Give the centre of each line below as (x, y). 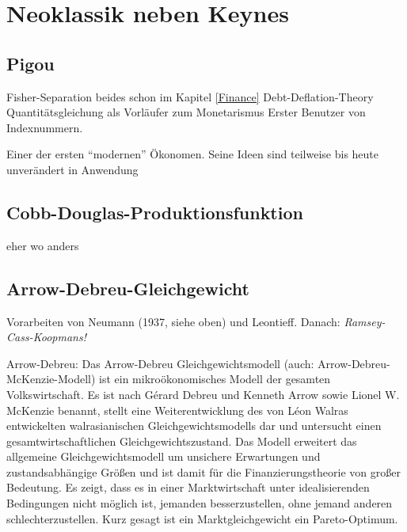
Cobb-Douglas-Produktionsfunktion (155, 212)
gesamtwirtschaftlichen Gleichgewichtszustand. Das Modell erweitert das (182, 441)
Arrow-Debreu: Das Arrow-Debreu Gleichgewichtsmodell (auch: (160, 363)
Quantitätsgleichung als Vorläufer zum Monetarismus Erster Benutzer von (186, 112)
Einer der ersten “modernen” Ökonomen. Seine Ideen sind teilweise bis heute (193, 154)
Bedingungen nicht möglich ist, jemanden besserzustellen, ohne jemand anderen (200, 503)
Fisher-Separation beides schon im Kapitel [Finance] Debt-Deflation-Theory (190, 96)
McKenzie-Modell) (51, 379)
